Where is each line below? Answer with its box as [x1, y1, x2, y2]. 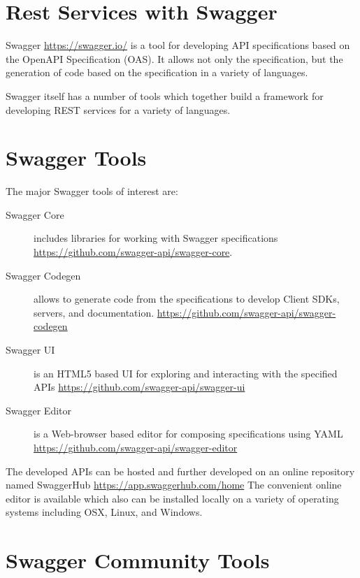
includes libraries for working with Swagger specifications [34, 231, 278, 245]
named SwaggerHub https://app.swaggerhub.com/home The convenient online [6, 477, 342, 492]
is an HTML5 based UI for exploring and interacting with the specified [34, 366, 338, 380]
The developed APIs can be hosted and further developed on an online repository [6, 463, 355, 478]
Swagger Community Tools [6, 546, 270, 575]
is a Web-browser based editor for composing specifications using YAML [34, 426, 343, 441]
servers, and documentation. [34, 305, 154, 319]
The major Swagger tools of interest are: [6, 184, 178, 198]
